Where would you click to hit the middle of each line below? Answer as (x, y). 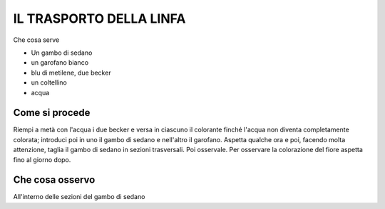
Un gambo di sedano (62, 53)
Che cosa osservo (54, 180)
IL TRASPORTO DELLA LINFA (99, 18)
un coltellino (49, 82)
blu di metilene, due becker (71, 73)
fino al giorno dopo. (42, 159)
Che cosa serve (36, 40)
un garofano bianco (60, 63)
